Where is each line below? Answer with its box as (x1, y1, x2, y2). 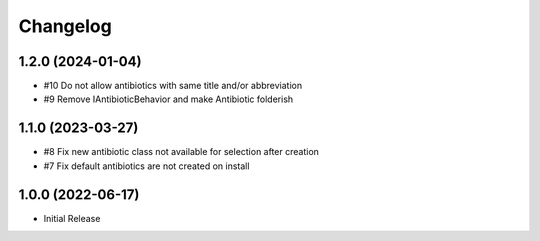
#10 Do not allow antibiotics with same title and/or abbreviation (43, 80, 303, 92)
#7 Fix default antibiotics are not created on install (43, 160, 250, 172)
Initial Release (43, 212, 101, 224)
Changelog (18, 15, 112, 37)
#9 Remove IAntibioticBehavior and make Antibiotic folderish (43, 93, 294, 105)
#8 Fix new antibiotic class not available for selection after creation (43, 146, 320, 158)
